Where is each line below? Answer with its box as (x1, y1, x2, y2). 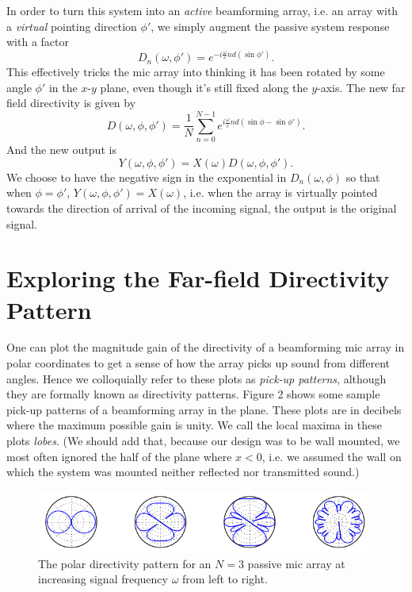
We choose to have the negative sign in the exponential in (6, 168, 287, 185)
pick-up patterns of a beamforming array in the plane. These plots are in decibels (6, 401, 402, 417)
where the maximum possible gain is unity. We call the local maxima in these (6, 417, 382, 433)
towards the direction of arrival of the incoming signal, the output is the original (6, 199, 397, 216)
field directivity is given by (6, 94, 136, 111)
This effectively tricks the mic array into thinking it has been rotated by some (6, 63, 385, 80)
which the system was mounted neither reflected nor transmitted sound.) (6, 463, 360, 480)
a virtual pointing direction (6, 17, 137, 34)
